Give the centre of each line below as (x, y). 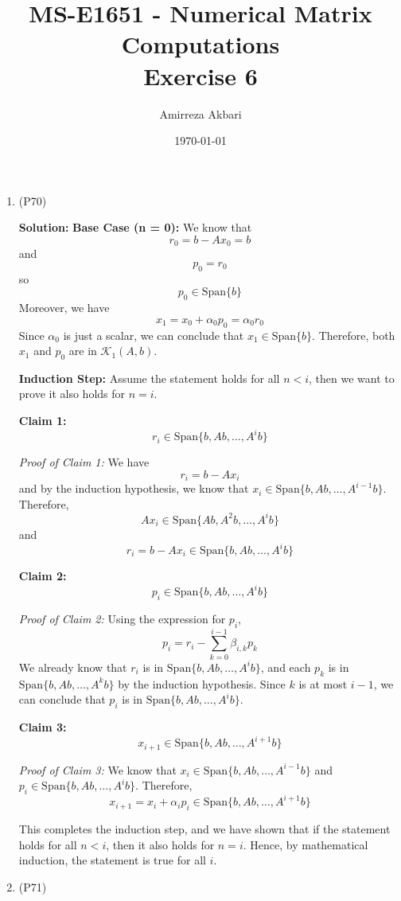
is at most (323, 683)
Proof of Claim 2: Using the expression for (122, 618)
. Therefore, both (354, 335)
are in (83, 351)
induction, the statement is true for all (112, 860)
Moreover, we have (64, 308)
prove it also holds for (72, 394)
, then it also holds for (160, 844)
